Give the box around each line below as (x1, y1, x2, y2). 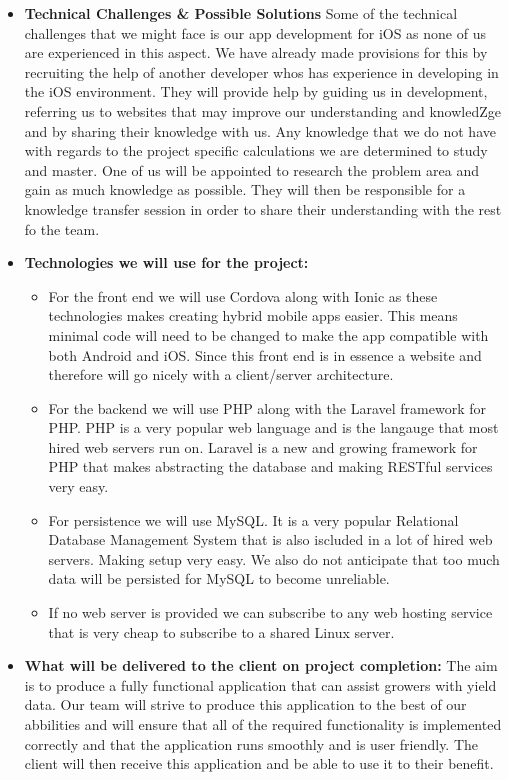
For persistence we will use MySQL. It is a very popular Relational (48, 509, 459, 530)
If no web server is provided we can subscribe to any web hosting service (48, 602, 493, 623)
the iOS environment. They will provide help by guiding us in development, (24, 81, 488, 102)
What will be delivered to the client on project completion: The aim (24, 655, 498, 676)
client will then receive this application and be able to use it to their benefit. (24, 753, 494, 774)
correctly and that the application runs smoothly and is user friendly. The (24, 733, 479, 754)
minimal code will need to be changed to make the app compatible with (48, 324, 489, 345)
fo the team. (24, 218, 100, 239)
